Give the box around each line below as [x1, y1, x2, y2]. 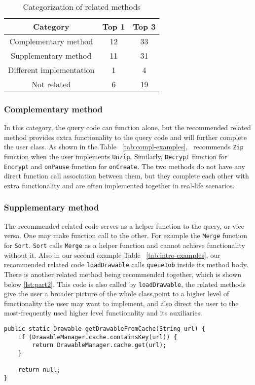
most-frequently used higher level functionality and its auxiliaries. [4, 308, 202, 318]
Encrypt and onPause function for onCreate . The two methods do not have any [4, 161, 245, 171]
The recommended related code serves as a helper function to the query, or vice [4, 220, 244, 231]
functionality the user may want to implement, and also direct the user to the [4, 298, 239, 308]
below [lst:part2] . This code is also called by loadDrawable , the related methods [4, 279, 246, 289]
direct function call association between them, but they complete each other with [4, 171, 249, 181]
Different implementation [8, 64, 95, 75]
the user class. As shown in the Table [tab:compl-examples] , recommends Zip [4, 141, 244, 152]
